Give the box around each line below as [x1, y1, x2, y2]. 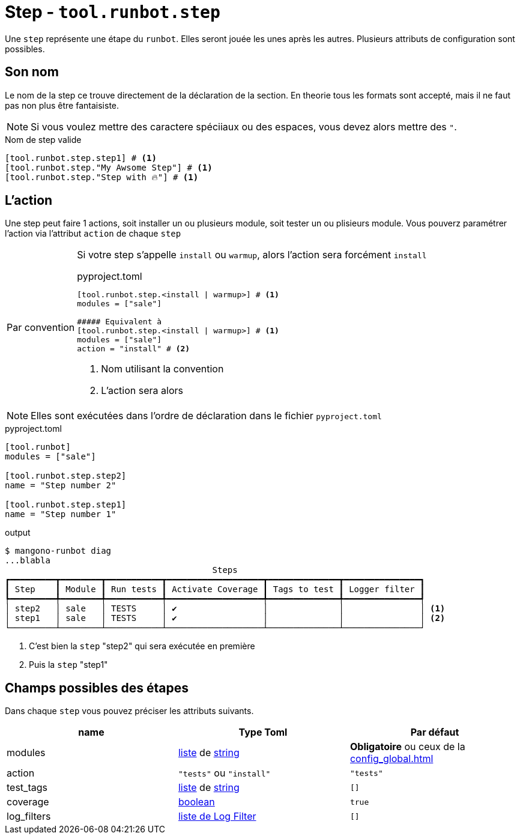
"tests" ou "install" [178, 767, 271, 780]
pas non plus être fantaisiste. [5, 100, 119, 111]
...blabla [5, 556, 50, 566]
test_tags [7, 781, 47, 794]
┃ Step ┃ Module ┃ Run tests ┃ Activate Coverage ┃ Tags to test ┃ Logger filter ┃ [5, 584, 425, 595]
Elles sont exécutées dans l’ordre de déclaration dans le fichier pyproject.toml [31, 410, 382, 422]
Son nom [5, 64, 59, 80]
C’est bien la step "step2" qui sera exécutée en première [29, 641, 255, 652]
